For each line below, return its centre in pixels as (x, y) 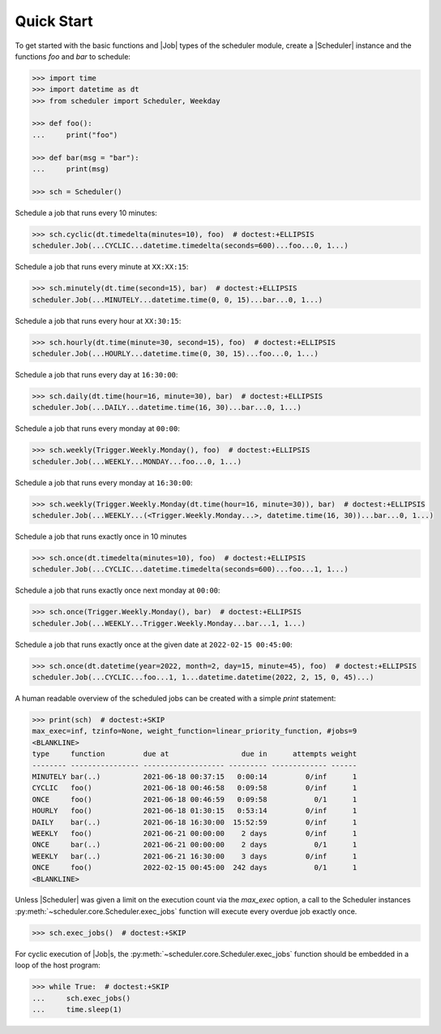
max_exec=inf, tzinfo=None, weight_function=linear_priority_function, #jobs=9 (195, 731)
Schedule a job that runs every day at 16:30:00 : (96, 374)
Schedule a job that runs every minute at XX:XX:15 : (102, 267)
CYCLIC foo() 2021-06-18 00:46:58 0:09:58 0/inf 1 (195, 788)
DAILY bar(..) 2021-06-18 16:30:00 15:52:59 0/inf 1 (195, 822)
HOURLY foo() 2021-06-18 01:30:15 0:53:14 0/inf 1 (195, 811)
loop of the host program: (58, 965)
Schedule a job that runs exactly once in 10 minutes (101, 536)
